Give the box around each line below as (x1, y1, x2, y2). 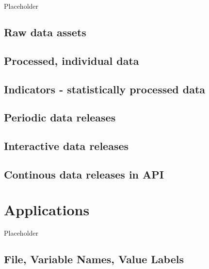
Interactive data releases (4, 138, 129, 153)
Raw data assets (4, 24, 86, 39)
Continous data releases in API (4, 166, 164, 181)
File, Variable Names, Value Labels (4, 252, 184, 267)
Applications (4, 200, 90, 220)
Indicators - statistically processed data (4, 81, 206, 96)
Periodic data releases (4, 110, 116, 125)
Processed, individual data (4, 53, 139, 68)
